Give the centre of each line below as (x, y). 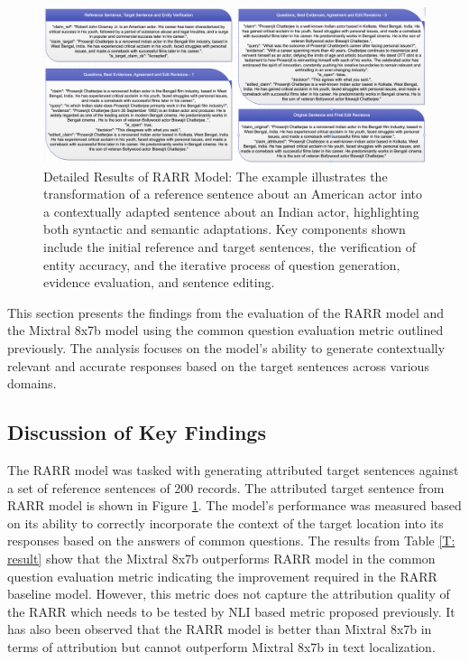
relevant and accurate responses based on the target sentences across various (218, 365)
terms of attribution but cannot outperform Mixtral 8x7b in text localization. (221, 646)
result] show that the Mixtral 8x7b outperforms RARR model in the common (221, 558)
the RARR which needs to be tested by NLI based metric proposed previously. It (231, 611)
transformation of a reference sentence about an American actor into (233, 194)
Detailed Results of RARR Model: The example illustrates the (216, 176)
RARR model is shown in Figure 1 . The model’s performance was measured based (234, 505)
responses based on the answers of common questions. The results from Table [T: (231, 541)
